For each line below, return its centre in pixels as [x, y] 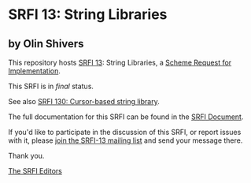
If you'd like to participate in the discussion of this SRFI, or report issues [125, 132]
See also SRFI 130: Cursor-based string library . [84, 101]
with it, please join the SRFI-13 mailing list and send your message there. [125, 140]
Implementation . [35, 71]
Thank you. [26, 156]
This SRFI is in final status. [51, 86]
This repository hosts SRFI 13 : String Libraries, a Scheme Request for [120, 62]
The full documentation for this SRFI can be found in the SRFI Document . [126, 117]
